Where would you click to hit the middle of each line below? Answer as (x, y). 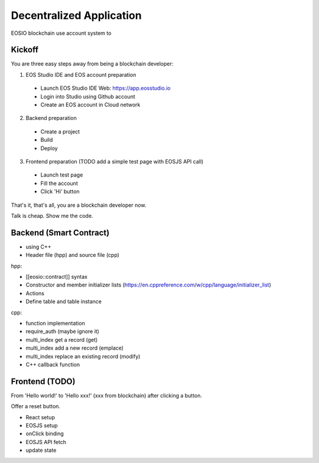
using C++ (38, 247)
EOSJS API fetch (46, 442)
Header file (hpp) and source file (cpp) (72, 255)
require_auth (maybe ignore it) (63, 331)
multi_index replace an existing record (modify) (83, 356)
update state (41, 450)
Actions (35, 293)
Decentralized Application (76, 15)
